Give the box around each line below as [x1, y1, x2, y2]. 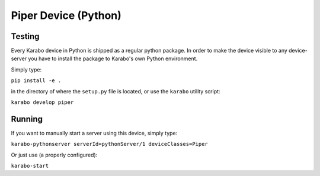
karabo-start [11, 162, 49, 170]
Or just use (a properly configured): [11, 151, 98, 158]
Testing [11, 31, 40, 41]
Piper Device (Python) [11, 9, 121, 22]
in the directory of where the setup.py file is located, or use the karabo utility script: [11, 87, 220, 94]
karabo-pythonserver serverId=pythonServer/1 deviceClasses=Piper [11, 141, 209, 148]
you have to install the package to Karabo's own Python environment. [28, 55, 198, 62]
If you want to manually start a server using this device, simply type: [11, 129, 178, 136]
